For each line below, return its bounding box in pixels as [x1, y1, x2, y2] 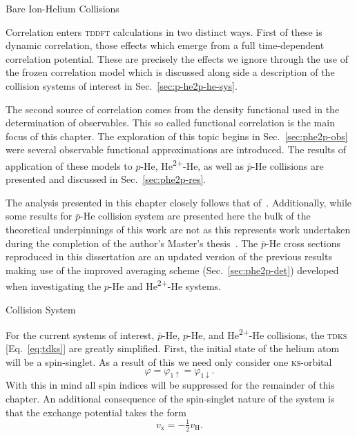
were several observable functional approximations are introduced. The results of [6, 142, 346, 157]
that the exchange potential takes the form [6, 405, 186, 419]
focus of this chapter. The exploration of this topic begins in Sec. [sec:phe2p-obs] [6, 128, 348, 143]
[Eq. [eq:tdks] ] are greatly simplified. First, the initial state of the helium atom [6, 341, 340, 356]
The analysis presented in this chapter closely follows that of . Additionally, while [6, 195, 352, 209]
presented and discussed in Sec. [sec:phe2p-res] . [6, 172, 206, 186]
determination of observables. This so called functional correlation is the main [6, 115, 335, 130]
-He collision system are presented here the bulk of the [80, 208, 311, 223]
